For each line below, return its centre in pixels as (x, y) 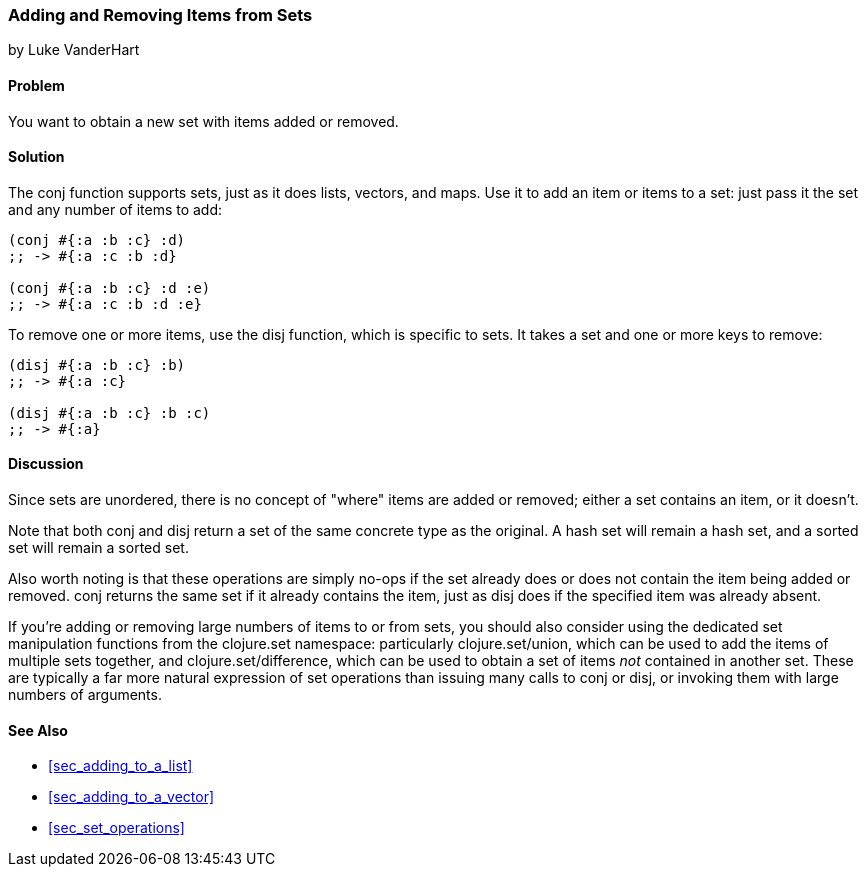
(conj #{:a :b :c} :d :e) (109, 287)
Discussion (46, 464)
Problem (36, 85)
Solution (36, 157)
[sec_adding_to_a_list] (120, 766)
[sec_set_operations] (116, 828)
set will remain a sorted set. (98, 548)
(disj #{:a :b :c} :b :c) (109, 412)
